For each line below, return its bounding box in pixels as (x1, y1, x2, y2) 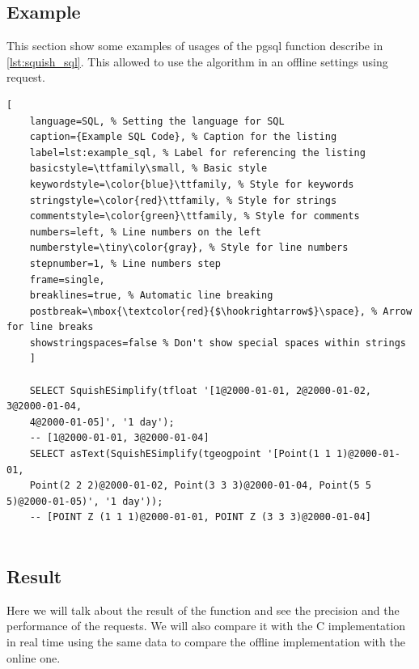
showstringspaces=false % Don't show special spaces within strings (29, 337, 406, 349)
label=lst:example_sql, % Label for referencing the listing (29, 146, 366, 159)
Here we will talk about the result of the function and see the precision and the (6, 601, 400, 618)
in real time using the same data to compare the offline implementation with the (6, 633, 405, 650)
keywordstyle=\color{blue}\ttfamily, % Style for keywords (29, 178, 354, 190)
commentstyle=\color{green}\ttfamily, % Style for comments (29, 210, 360, 222)
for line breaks (6, 321, 94, 333)
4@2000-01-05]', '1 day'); (29, 416, 175, 428)
